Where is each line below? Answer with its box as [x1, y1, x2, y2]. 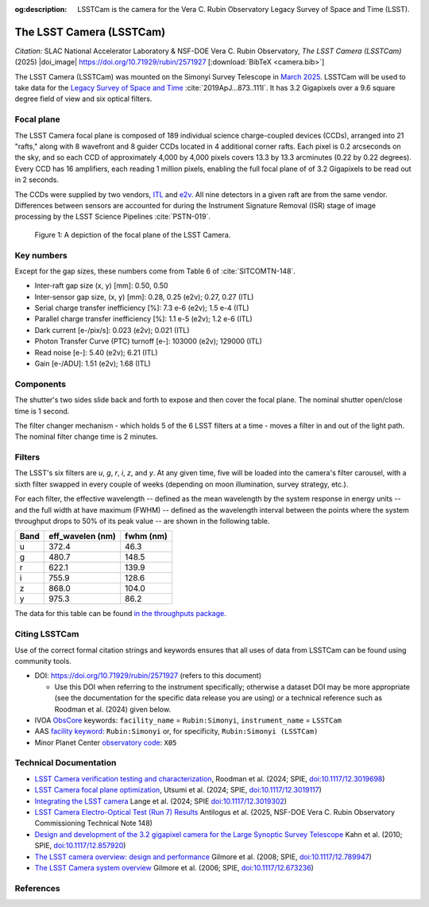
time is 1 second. [14, 406, 70, 416]
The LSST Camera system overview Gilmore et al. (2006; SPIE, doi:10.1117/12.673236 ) [34, 862, 314, 872]
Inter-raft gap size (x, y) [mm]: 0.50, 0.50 [34, 281, 168, 290]
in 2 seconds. [14, 175, 60, 184]
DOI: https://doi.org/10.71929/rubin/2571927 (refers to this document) [34, 671, 262, 680]
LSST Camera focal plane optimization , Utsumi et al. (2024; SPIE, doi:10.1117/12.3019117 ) [34, 785, 322, 795]
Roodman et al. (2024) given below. [54, 704, 171, 714]
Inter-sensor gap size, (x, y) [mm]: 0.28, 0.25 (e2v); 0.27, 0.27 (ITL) [34, 292, 254, 301]
